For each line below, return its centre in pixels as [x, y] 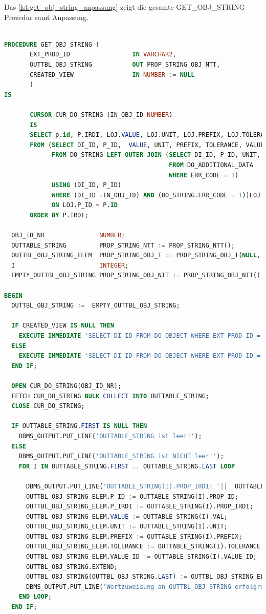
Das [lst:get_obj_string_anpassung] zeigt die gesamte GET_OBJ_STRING [125, 7]
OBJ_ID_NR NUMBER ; [68, 236]
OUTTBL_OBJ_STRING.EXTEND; [72, 567]
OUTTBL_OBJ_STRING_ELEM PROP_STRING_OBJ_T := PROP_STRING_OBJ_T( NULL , [136, 255]
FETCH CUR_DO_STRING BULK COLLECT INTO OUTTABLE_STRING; [110, 396]
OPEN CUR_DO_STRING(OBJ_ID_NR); [66, 386]
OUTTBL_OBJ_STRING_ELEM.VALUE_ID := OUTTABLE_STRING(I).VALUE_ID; [141, 557]
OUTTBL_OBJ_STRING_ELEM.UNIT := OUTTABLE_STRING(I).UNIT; [127, 527]
